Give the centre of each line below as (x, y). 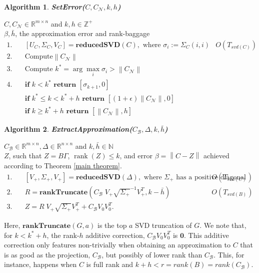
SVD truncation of (163, 225)
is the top (112, 225)
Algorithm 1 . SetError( (45, 7)
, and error (136, 156)
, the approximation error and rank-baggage (82, 33)
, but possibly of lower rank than (152, 254)
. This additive (206, 235)
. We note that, (223, 225)
